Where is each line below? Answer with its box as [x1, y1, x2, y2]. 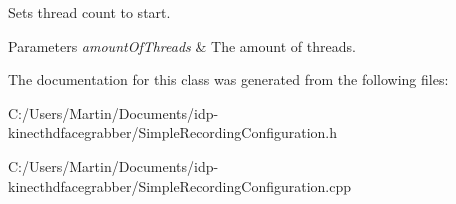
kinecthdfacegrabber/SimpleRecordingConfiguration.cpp [8, 175, 352, 196]
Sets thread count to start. [8, 2, 171, 22]
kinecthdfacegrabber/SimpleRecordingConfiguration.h [8, 122, 338, 143]
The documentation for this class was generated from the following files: [8, 69, 449, 90]
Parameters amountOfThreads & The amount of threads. [8, 35, 356, 56]
